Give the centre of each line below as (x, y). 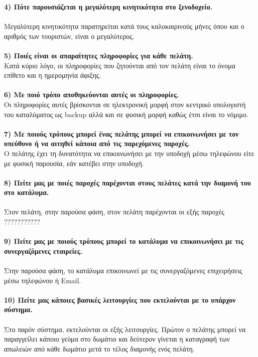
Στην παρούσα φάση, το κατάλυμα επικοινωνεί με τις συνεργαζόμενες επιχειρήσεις (123, 270)
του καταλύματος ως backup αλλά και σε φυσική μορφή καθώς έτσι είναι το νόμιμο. (126, 114)
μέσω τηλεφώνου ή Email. (43, 280)
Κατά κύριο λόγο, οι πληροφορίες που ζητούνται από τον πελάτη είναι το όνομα (120, 65)
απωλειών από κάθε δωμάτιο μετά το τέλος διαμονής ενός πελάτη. (99, 348)
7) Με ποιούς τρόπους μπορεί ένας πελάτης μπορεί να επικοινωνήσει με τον (122, 133)
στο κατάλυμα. (27, 192)
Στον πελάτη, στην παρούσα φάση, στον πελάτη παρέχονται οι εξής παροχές (114, 212)
